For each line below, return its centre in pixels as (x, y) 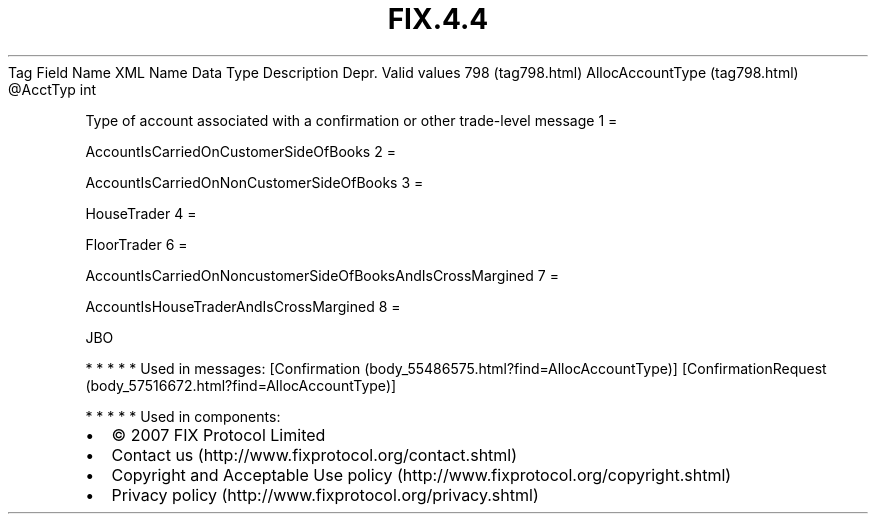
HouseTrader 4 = (141, 213)
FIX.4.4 (438, 19)
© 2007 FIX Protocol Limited (218, 434)
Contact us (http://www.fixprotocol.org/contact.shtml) (314, 454)
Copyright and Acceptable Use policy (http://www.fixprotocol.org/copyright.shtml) (421, 474)
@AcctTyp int (52, 89)
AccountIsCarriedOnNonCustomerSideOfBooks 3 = (254, 182)
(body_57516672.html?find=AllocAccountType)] (241, 385)
